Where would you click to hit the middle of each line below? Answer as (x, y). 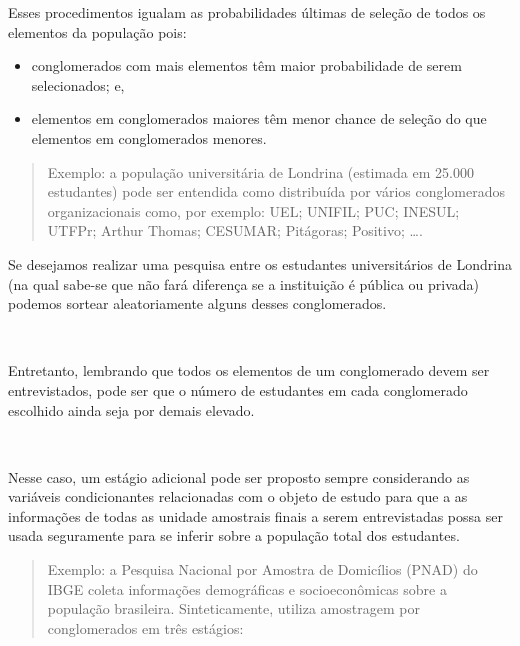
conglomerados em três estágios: (145, 627)
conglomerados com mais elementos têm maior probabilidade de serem (246, 65)
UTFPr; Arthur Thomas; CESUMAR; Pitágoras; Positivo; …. (235, 230)
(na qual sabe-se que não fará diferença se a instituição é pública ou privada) (243, 283)
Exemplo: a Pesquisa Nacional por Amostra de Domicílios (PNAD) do (262, 569)
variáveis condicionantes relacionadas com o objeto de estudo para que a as (238, 496)
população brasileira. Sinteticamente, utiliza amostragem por (233, 608)
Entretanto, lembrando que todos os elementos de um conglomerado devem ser (249, 370)
